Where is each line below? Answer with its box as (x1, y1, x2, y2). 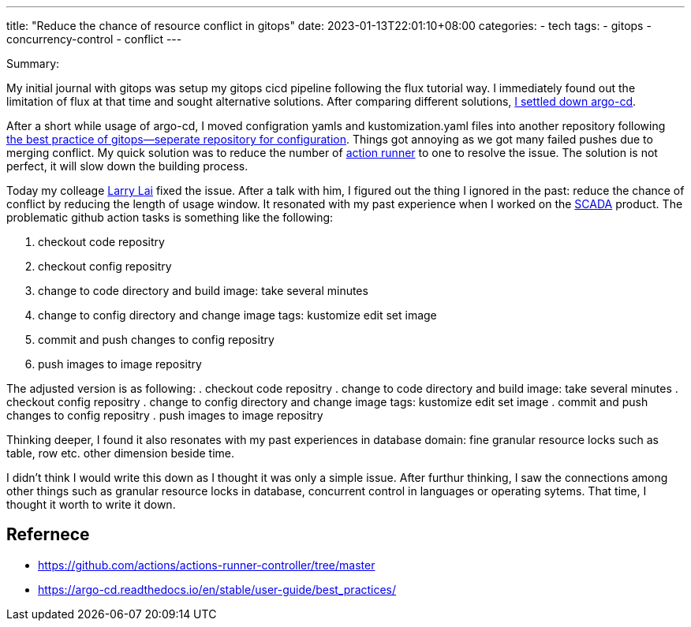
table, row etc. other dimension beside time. (6, 446, 235, 460)
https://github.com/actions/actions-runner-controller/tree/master (38, 558, 375, 572)
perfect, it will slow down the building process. (6, 159, 248, 173)
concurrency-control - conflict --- (6, 32, 182, 46)
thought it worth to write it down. (6, 498, 176, 511)
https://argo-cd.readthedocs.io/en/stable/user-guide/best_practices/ (38, 582, 397, 596)
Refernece (6, 524, 90, 545)
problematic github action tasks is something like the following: (6, 211, 334, 224)
